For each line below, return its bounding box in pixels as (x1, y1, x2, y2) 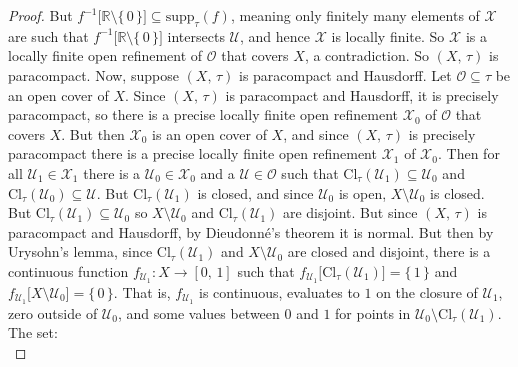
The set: (8, 322, 58, 343)
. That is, (113, 281, 171, 302)
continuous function (8, 260, 129, 281)
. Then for (437, 143, 500, 164)
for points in (335, 302, 411, 323)
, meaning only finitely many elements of (230, 5, 480, 25)
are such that (8, 25, 89, 46)
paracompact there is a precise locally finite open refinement (8, 143, 377, 164)
